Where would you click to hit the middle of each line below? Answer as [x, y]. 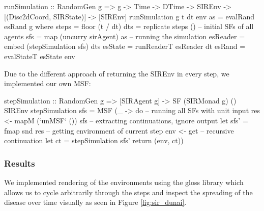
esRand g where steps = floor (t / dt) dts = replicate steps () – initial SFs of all [129, 26]
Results [20, 163]
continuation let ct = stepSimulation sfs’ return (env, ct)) [94, 140]
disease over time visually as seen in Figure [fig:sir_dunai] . [95, 202]
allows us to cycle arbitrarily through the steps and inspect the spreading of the [128, 192]
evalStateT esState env [40, 56]
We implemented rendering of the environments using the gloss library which [124, 182]
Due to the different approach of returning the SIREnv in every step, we [117, 73]
